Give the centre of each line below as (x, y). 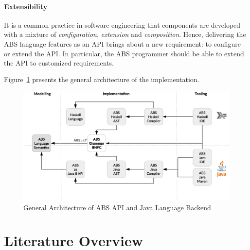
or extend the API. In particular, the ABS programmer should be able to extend (124, 53)
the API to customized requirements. (59, 63)
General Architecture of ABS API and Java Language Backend (117, 207)
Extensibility (26, 6)
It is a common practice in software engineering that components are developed (122, 25)
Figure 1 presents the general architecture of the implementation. (102, 79)
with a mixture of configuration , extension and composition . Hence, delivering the (125, 34)
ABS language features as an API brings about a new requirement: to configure (122, 43)
